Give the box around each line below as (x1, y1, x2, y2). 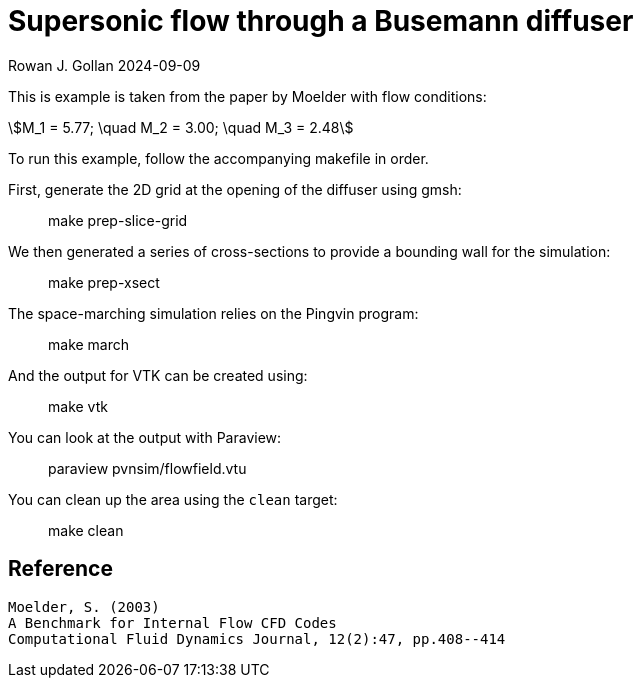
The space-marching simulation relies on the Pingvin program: (8, 304, 419, 322)
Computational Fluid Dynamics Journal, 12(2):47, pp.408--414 (8, 630, 506, 647)
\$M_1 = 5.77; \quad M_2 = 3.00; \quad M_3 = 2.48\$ (8, 118, 354, 136)
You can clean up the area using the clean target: (8, 490, 338, 508)
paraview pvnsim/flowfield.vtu (48, 459, 247, 477)
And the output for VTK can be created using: (8, 366, 308, 384)
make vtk (48, 397, 108, 415)
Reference (8, 556, 113, 582)
